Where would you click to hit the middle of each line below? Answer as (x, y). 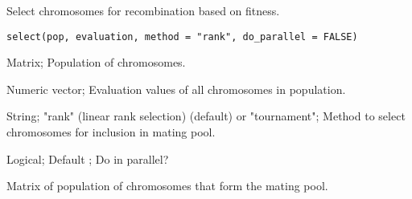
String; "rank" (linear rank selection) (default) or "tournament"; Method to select (206, 116)
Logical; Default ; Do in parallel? (88, 158)
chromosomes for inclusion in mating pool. (111, 132)
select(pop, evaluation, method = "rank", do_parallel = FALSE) (182, 37)
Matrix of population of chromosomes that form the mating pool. (167, 186)
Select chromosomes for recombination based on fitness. (143, 10)
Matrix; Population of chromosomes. (96, 62)
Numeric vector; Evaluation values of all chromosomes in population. (176, 89)
